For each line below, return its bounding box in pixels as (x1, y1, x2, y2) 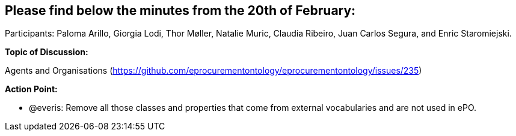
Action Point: (5, 84, 58, 95)
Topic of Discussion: (5, 47, 88, 58)
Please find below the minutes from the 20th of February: (5, 3, 356, 18)
